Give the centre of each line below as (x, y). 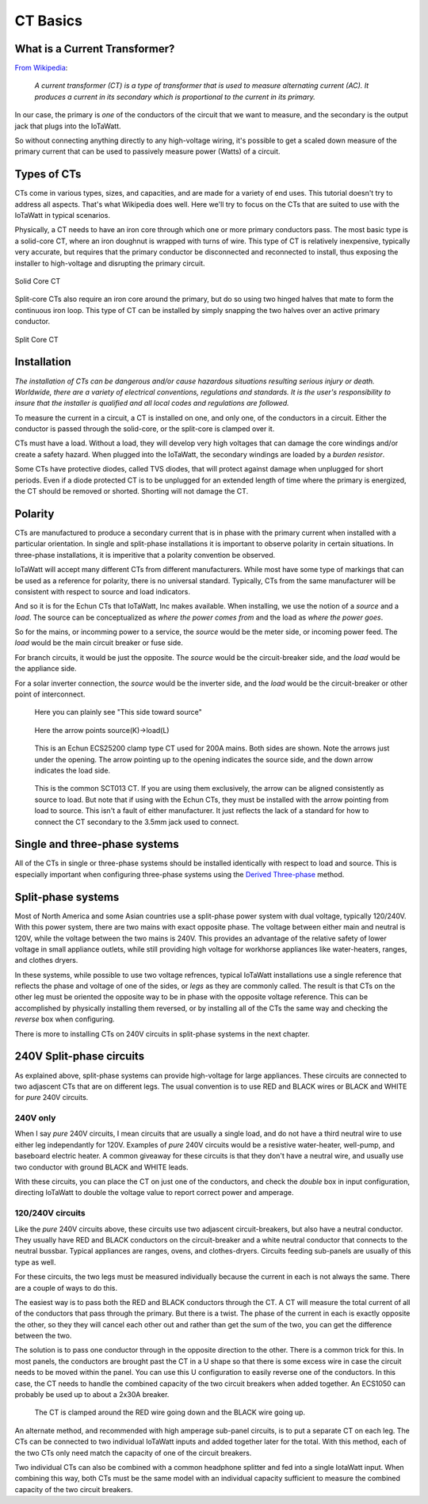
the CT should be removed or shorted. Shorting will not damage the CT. (132, 491)
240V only (35, 1118)
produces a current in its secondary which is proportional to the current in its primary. (175, 97)
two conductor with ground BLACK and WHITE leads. (101, 1167)
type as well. (35, 1262)
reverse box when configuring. (65, 1019)
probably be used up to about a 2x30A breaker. (92, 1395)
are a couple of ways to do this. (66, 1288)
